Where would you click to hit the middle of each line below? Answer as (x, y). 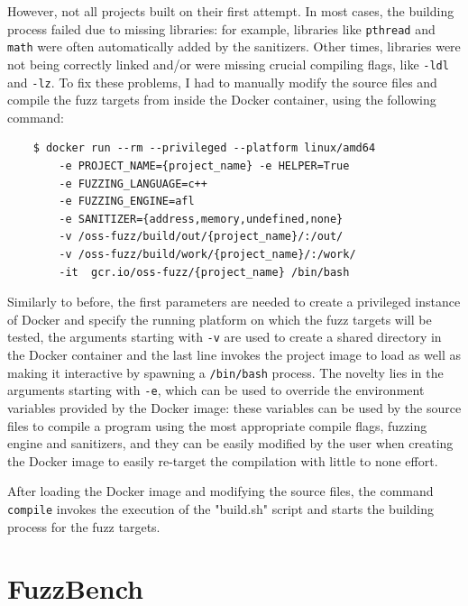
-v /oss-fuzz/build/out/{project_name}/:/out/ (201, 237)
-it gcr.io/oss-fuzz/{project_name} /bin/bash (204, 272)
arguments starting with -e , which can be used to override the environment (216, 390)
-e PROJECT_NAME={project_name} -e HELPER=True (204, 166)
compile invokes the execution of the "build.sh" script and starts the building (220, 508)
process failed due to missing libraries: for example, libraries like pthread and (221, 28)
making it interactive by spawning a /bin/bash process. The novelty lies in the (225, 372)
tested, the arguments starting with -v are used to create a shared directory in (225, 337)
